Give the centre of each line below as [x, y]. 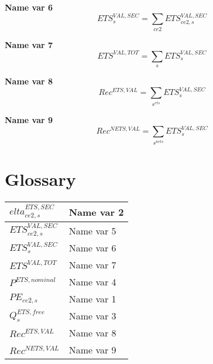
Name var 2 [96, 212]
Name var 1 [92, 299]
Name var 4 [92, 282]
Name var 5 [92, 230]
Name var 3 [92, 316]
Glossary [40, 179]
